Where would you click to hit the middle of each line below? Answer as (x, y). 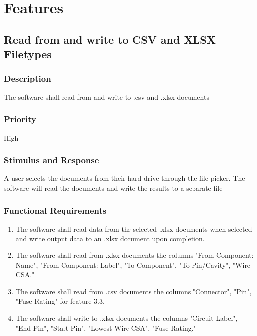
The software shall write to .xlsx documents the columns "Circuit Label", (127, 317)
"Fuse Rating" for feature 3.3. (60, 301)
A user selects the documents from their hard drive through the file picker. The (125, 178)
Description (28, 78)
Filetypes (28, 54)
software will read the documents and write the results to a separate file (113, 188)
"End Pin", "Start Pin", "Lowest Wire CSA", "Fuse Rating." (106, 327)
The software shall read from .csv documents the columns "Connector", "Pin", (133, 291)
